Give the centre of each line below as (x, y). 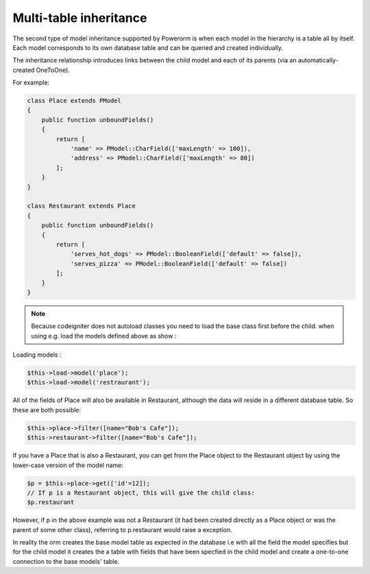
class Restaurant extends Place (82, 206)
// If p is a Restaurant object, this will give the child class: (141, 492)
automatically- (318, 60)
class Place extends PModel (74, 101)
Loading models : (37, 355)
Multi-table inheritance (80, 18)
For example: (31, 83)
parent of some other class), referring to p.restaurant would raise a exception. (123, 529)
